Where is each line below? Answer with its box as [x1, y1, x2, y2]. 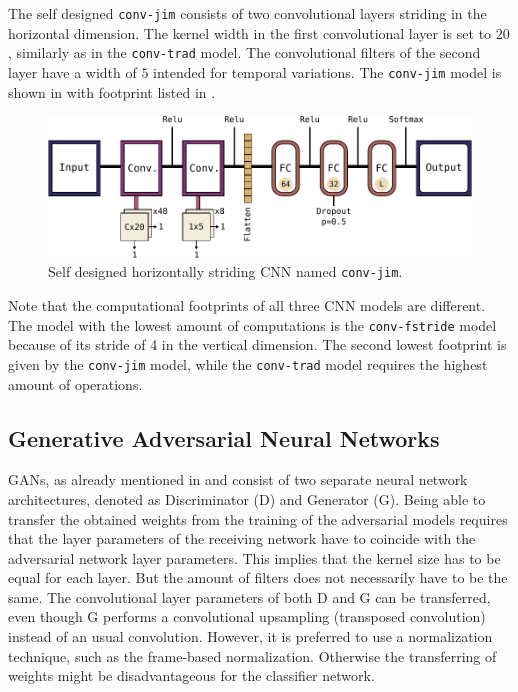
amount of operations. [8, 373, 143, 394]
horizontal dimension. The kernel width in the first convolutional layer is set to [8, 22, 492, 43]
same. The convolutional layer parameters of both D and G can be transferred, [8, 586, 491, 607]
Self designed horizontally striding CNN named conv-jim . [48, 261, 403, 282]
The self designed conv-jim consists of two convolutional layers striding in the [8, 3, 487, 23]
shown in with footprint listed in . [8, 81, 216, 102]
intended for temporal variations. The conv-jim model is [153, 61, 502, 82]
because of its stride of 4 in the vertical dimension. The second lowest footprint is [8, 334, 507, 355]
